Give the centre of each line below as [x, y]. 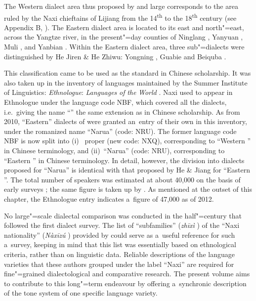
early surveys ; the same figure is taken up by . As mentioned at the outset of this [128, 189]
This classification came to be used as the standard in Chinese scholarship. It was [128, 73]
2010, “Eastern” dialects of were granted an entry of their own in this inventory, [126, 121]
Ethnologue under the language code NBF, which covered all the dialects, [115, 102]
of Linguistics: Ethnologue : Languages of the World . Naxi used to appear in [118, 92]
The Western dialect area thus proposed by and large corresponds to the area [121, 6]
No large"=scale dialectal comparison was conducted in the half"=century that [123, 215]
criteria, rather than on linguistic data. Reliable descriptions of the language [119, 254]
